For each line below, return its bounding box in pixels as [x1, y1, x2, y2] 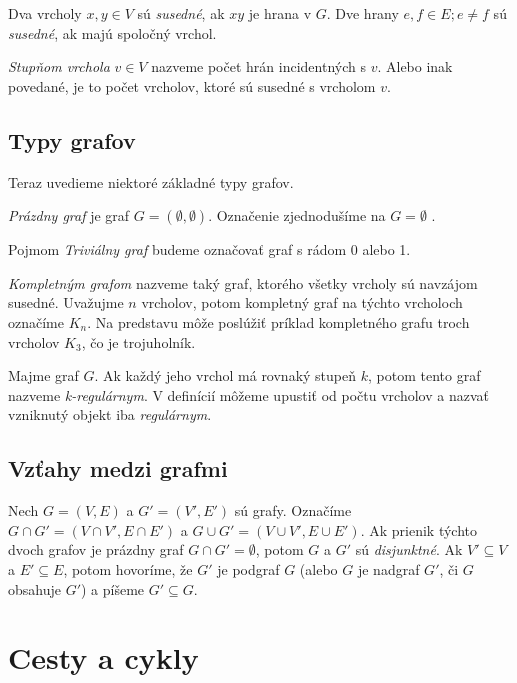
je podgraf [217, 558, 280, 579]
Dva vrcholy [8, 3, 82, 23]
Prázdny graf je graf [8, 205, 130, 226]
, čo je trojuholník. [81, 331, 196, 352]
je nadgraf [357, 558, 420, 579]
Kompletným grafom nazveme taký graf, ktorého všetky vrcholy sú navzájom [8, 272, 478, 293]
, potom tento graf [367, 365, 481, 386]
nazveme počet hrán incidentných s [151, 56, 366, 77]
